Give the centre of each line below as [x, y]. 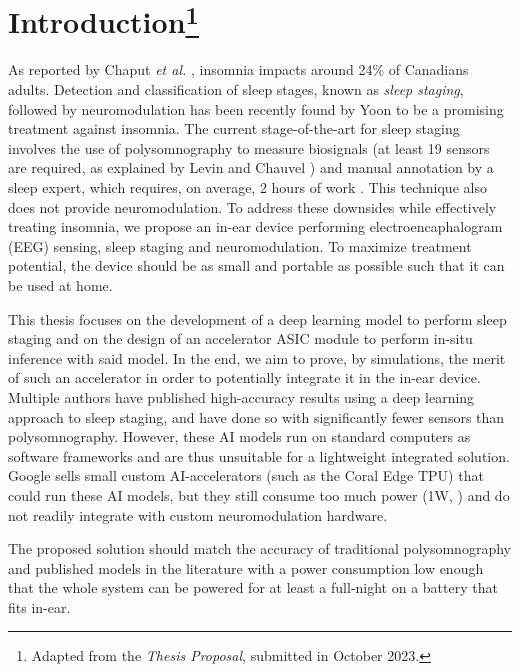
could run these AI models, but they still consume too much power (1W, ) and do [259, 494]
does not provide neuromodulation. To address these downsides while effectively [252, 206]
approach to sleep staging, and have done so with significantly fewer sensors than [256, 416]
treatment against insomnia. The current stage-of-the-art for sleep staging [234, 128]
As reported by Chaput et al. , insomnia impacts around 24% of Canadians [238, 69]
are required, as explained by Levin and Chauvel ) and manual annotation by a [251, 167]
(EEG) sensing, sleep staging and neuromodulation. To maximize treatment [240, 245]
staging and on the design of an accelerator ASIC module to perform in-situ [240, 338]
